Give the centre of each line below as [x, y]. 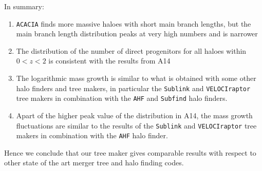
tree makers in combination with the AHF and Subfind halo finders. [122, 98]
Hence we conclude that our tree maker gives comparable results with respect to [130, 152]
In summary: [24, 6]
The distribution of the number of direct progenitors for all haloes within [131, 50]
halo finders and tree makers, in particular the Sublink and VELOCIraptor [133, 88]
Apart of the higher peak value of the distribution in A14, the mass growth [134, 115]
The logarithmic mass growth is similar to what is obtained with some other [136, 78]
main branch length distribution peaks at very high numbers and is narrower [137, 34]
